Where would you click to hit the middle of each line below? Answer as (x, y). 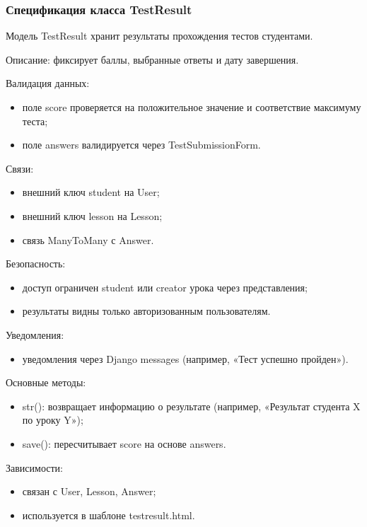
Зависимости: (34, 467)
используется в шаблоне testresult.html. (109, 515)
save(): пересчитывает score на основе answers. (124, 443)
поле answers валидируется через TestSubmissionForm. (141, 145)
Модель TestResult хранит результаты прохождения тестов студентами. (159, 36)
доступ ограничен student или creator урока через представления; (165, 287)
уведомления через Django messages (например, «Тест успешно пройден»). (185, 358)
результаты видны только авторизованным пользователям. (146, 311)
